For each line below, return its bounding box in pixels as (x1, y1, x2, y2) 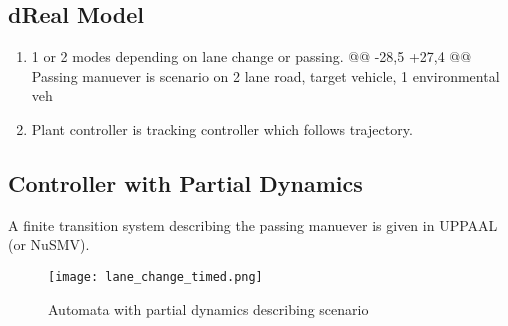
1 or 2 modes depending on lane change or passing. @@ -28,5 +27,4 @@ (31, 46, 472, 67)
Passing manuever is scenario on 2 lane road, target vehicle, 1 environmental (31, 65, 500, 86)
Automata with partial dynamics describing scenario (48, 298, 369, 319)
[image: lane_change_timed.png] (48, 269, 263, 284)
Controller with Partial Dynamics (8, 167, 363, 198)
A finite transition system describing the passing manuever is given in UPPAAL (8, 214, 498, 235)
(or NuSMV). (8, 234, 90, 255)
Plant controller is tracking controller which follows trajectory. (31, 118, 413, 139)
